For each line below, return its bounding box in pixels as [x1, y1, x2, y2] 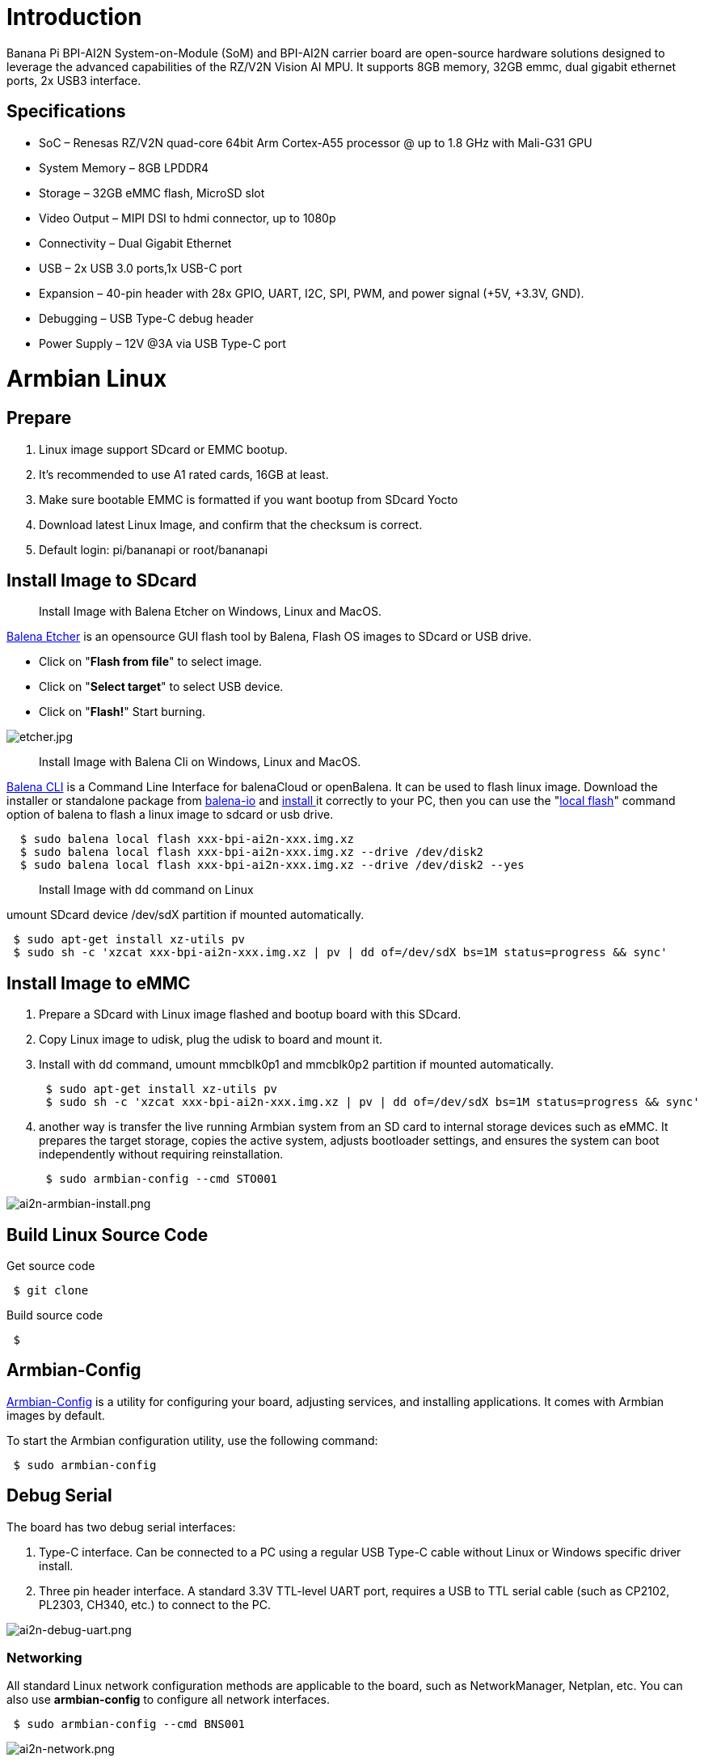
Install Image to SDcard [6, 570, 197, 591]
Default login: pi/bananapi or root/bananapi [39, 542, 268, 557]
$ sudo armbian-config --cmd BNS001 [13, 1718, 246, 1731]
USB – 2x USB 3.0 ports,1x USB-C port [39, 260, 242, 275]
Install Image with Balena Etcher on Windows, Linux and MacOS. [39, 604, 382, 619]
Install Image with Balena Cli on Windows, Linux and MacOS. [39, 755, 361, 769]
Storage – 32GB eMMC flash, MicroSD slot [39, 185, 265, 200]
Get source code [6, 1259, 95, 1273]
